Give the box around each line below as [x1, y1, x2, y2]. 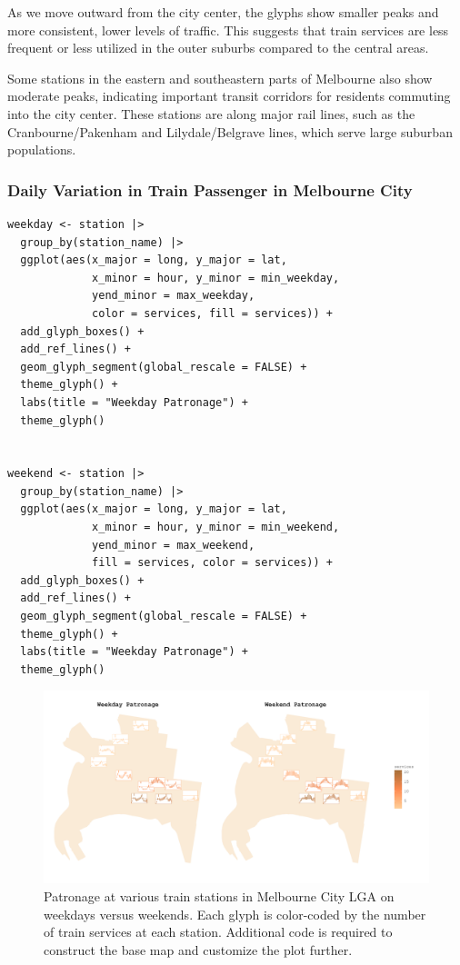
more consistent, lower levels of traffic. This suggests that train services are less [7, 20, 449, 39]
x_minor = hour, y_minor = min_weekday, [92, 271, 340, 284]
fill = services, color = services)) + [92, 556, 333, 570]
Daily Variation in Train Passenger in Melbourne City [7, 178, 413, 201]
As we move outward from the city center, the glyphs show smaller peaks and [7, 3, 439, 21]
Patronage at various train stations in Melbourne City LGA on [44, 887, 395, 905]
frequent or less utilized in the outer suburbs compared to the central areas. [7, 38, 429, 57]
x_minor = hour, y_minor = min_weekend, [92, 521, 340, 534]
